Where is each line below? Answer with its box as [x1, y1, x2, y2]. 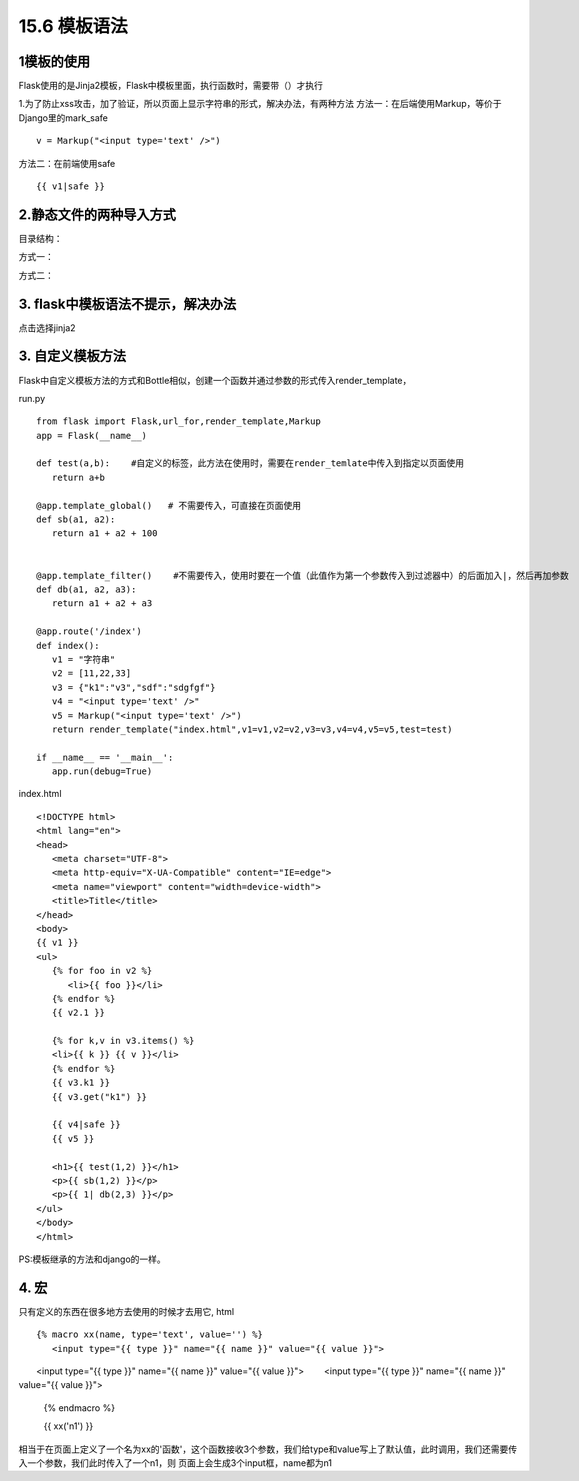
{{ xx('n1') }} [43, 1420, 94, 1432]
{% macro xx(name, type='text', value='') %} [36, 1329, 264, 1340]
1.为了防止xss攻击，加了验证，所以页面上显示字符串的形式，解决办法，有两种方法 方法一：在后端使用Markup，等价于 [18, 98, 502, 110]
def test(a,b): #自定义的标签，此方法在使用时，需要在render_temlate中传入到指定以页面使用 [36, 458, 465, 469]
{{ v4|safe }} [51, 1119, 121, 1130]
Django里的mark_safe [18, 111, 109, 124]
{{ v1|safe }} [36, 181, 105, 192]
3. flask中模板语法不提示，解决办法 [18, 295, 237, 312]
